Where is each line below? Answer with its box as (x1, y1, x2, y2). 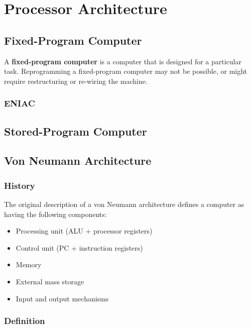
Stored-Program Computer (4, 123, 147, 139)
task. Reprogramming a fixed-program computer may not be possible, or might (4, 66, 247, 76)
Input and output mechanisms (16, 293, 109, 303)
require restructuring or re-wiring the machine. (4, 75, 148, 86)
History (4, 179, 35, 191)
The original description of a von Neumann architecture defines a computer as (4, 198, 244, 209)
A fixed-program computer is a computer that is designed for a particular (4, 56, 241, 66)
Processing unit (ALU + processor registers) (16, 226, 153, 236)
